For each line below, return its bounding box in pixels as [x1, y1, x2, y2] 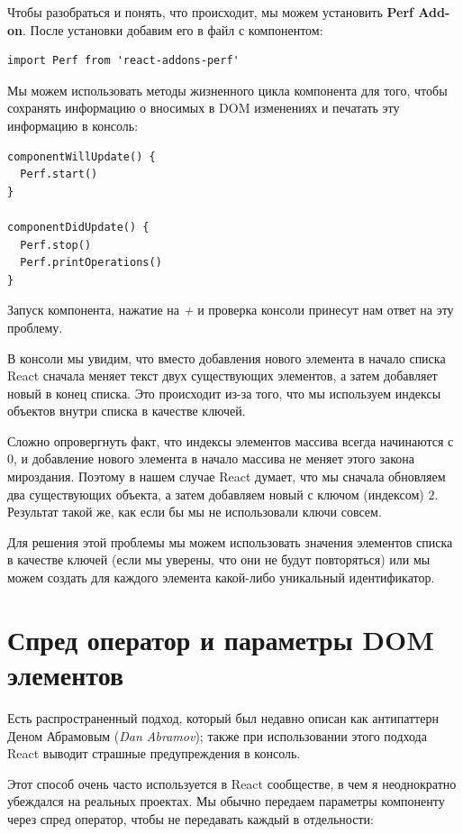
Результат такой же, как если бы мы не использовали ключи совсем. [7, 502, 382, 521]
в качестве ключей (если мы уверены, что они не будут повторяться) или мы [7, 550, 431, 569]
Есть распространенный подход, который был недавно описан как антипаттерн [7, 708, 439, 727]
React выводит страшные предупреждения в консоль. [7, 744, 301, 763]
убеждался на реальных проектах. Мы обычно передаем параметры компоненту [7, 792, 445, 811]
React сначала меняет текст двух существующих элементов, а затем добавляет [7, 366, 438, 385]
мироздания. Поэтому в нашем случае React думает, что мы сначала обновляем [7, 467, 446, 486]
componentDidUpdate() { [7, 220, 150, 234]
